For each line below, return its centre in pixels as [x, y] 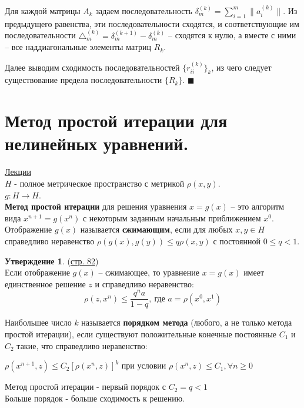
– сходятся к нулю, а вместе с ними [232, 35]
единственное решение [45, 283]
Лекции [18, 172]
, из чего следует [241, 67]
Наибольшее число [38, 322]
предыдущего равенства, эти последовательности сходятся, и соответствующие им [152, 23]
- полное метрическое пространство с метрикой [99, 183]
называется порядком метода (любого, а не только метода [187, 322]
